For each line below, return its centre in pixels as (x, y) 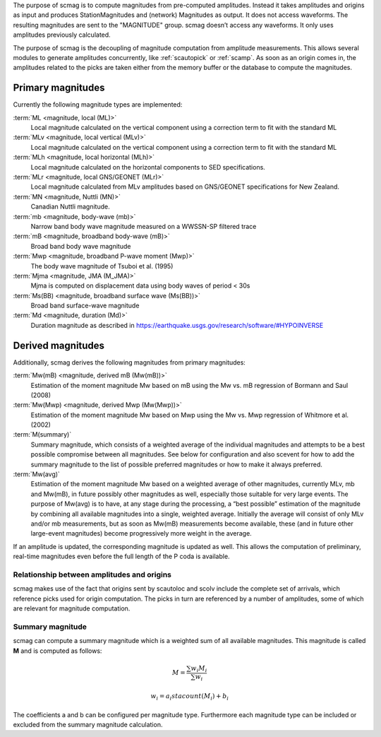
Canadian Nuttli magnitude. (70, 207)
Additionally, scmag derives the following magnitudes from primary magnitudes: (129, 362)
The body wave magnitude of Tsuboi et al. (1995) (102, 266)
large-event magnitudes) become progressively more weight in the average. (141, 533)
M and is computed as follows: (58, 651)
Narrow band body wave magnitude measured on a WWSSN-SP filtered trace (144, 226)
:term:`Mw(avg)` (36, 474)
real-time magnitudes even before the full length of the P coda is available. (121, 556)
